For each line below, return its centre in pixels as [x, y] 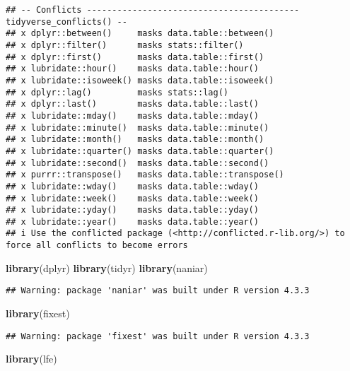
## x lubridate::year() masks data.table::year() [132, 222]
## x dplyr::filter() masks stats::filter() [125, 45]
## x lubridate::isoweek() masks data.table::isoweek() [140, 80]
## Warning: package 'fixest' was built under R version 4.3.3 [158, 336]
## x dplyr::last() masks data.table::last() [132, 104]
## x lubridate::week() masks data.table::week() [132, 198]
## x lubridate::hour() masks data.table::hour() [132, 69]
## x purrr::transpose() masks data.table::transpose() [145, 175]
